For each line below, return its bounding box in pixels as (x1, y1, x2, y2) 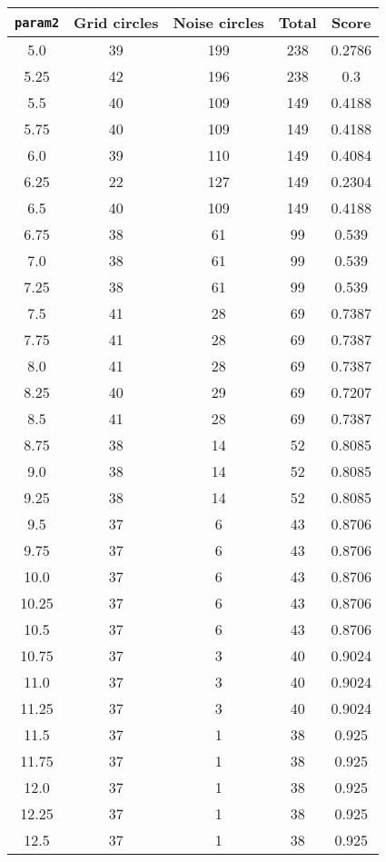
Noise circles (173, 12, 264, 33)
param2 (15, 15, 60, 30)
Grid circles (74, 12, 159, 33)
